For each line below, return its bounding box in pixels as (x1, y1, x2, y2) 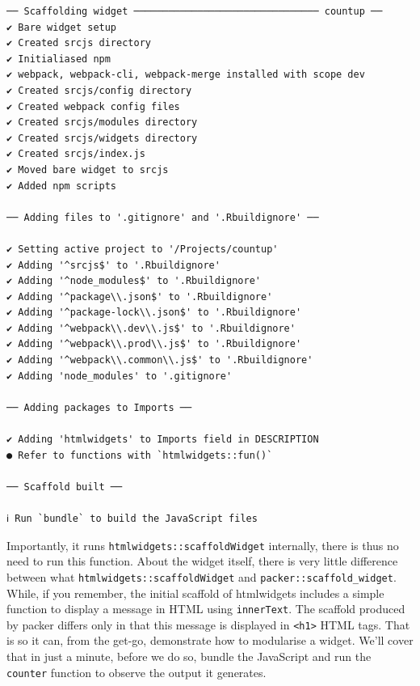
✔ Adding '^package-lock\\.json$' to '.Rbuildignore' (6, 307, 302, 319)
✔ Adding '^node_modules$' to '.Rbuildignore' (6, 275, 261, 287)
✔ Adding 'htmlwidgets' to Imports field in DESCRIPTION (6, 434, 319, 446)
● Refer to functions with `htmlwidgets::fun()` (6, 449, 273, 461)
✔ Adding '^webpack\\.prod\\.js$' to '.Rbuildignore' (6, 338, 302, 350)
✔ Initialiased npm (6, 53, 111, 65)
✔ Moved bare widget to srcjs (6, 163, 169, 176)
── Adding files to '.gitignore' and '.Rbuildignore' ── (6, 211, 319, 223)
